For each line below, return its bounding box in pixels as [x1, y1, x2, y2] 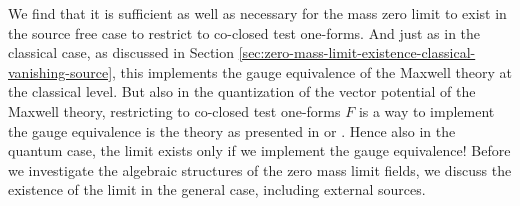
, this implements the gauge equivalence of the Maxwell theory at [112, 61, 512, 82]
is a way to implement [358, 100, 495, 121]
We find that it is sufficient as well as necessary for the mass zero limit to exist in [8, 3, 507, 23]
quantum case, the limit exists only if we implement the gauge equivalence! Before [8, 140, 511, 161]
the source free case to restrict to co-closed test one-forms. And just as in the [8, 22, 481, 43]
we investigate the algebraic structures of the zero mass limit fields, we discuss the [8, 159, 512, 180]
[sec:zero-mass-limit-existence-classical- [238, 42, 476, 63]
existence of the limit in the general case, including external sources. [8, 179, 426, 200]
